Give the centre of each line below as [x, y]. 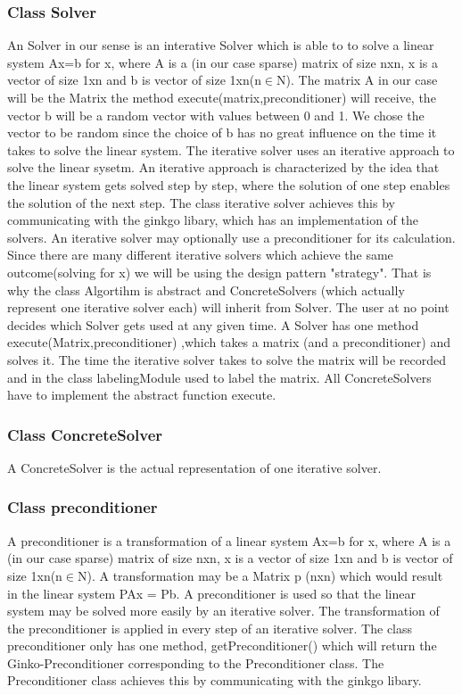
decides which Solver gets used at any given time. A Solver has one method [213, 324]
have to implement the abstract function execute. [142, 395]
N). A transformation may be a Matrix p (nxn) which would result [260, 575]
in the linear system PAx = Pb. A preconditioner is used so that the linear [211, 593]
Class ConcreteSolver [85, 434]
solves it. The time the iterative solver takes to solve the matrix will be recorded [227, 359]
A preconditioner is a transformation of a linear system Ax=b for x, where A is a [229, 540]
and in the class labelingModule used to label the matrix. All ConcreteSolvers [219, 377]
